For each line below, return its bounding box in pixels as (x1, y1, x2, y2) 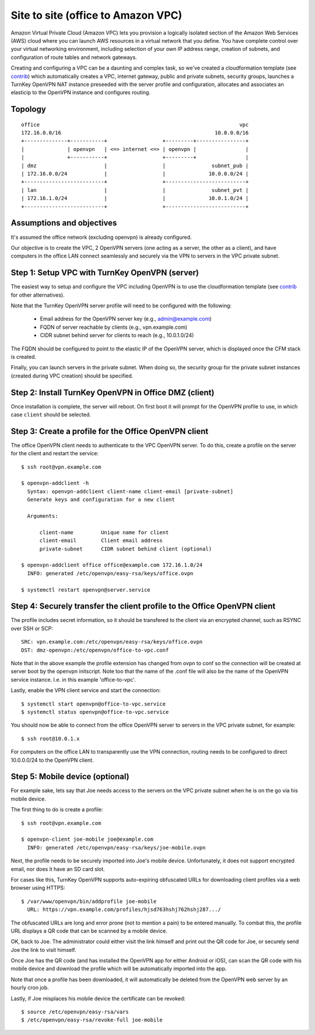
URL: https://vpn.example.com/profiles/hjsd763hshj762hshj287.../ (27, 906, 221, 913)
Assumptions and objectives (10, 218, 117, 228)
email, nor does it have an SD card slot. (10, 865, 105, 872)
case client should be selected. (10, 411, 92, 418)
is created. (10, 353, 37, 360)
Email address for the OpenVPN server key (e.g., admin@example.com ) (40, 315, 212, 322)
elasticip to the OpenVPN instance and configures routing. (10, 89, 151, 96)
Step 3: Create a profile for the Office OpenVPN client (10, 426, 209, 436)
